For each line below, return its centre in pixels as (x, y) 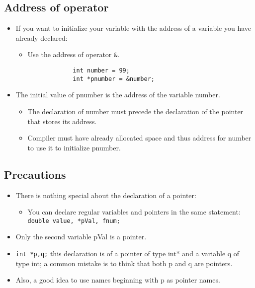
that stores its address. (62, 121)
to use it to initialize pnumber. (74, 147)
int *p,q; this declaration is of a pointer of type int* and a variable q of (127, 253)
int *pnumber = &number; (114, 79)
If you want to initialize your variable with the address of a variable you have (133, 28)
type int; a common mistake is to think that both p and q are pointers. (124, 263)
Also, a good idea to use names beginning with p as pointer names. (118, 280)
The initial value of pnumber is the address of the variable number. (118, 95)
